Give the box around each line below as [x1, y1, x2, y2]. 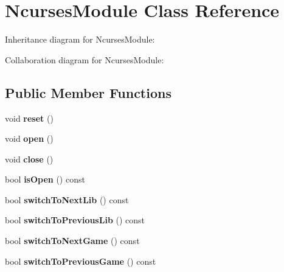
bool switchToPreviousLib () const [5, 214, 145, 226]
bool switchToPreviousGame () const [5, 254, 156, 267]
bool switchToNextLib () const [5, 193, 129, 206]
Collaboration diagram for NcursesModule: [5, 53, 164, 66]
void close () [5, 152, 54, 165]
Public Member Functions [5, 83, 171, 102]
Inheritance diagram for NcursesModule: [5, 33, 155, 46]
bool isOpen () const [5, 173, 85, 186]
